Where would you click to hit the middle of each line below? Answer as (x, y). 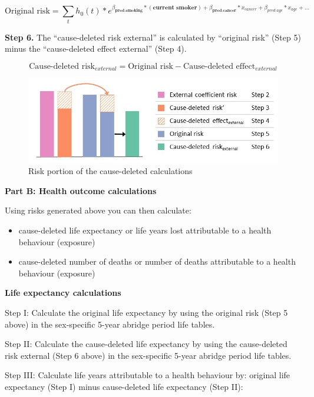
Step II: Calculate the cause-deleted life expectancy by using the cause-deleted (146, 344)
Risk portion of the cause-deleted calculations (110, 171)
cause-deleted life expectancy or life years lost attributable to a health (145, 230)
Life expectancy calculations (63, 293)
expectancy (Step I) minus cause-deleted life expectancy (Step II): (124, 386)
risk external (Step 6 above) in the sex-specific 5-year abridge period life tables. (148, 355)
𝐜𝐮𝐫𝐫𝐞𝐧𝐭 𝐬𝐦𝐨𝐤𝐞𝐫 (175, 8)
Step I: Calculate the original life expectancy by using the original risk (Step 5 (146, 313)
